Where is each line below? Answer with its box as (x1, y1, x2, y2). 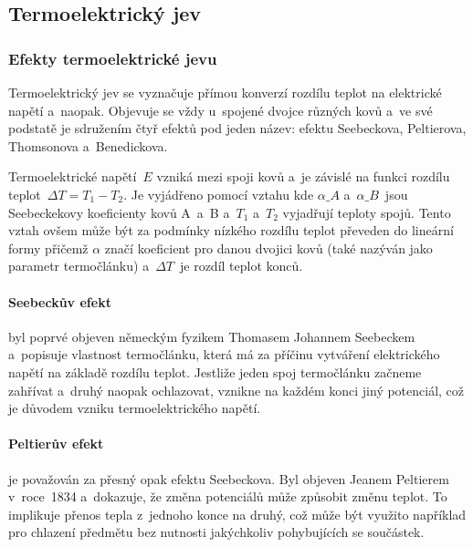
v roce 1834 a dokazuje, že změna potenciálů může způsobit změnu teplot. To (8, 487, 447, 506)
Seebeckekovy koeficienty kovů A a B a (8, 202, 230, 222)
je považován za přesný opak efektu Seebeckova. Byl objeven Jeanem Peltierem (8, 469, 449, 488)
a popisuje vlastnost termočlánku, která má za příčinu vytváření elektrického (8, 345, 440, 364)
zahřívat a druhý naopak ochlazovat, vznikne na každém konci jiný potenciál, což (8, 380, 465, 399)
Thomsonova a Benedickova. (8, 136, 168, 155)
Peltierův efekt (8, 434, 104, 453)
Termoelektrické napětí (8, 167, 137, 186)
